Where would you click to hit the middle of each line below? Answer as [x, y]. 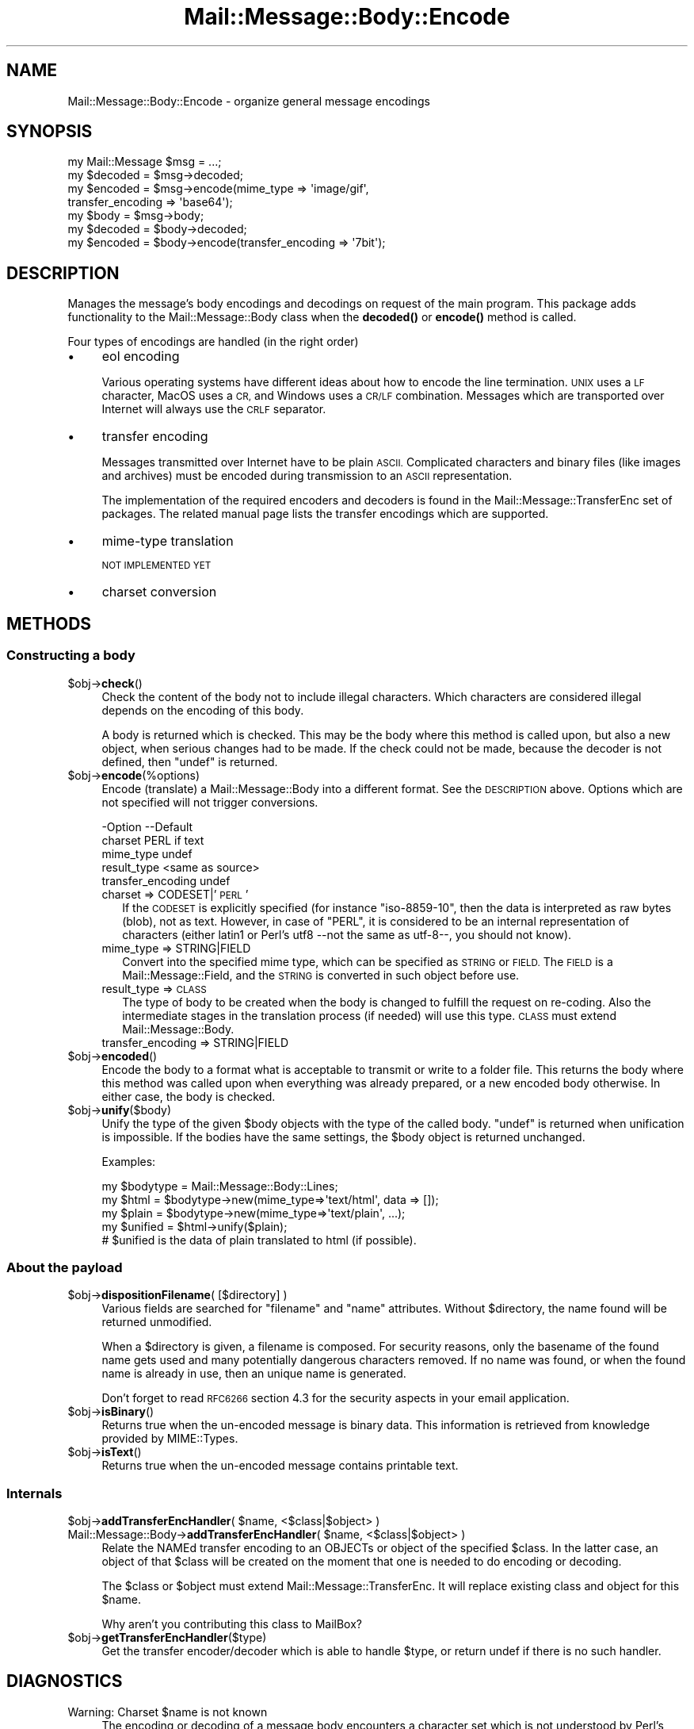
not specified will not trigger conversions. [210, 802]
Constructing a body [71, 656]
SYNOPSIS [50, 132]
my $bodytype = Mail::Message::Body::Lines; [220, 1186]
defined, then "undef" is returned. [190, 761]
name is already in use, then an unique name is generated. [254, 1374]
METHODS [49, 623]
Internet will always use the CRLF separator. [214, 409]
